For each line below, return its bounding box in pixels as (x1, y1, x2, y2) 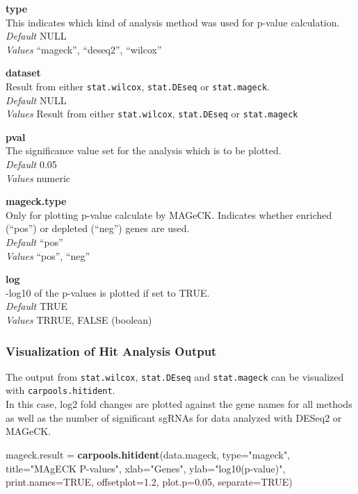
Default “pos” (6, 235, 63, 249)
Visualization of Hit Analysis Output (6, 342, 217, 359)
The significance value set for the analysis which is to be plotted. (6, 143, 282, 158)
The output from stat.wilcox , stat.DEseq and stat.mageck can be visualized (6, 369, 344, 384)
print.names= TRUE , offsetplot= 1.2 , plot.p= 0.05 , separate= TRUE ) (6, 475, 293, 489)
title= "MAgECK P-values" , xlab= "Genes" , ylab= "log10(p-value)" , (6, 461, 286, 475)
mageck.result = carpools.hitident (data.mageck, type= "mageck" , (6, 447, 291, 461)
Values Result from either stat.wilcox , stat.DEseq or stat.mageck (6, 106, 298, 121)
